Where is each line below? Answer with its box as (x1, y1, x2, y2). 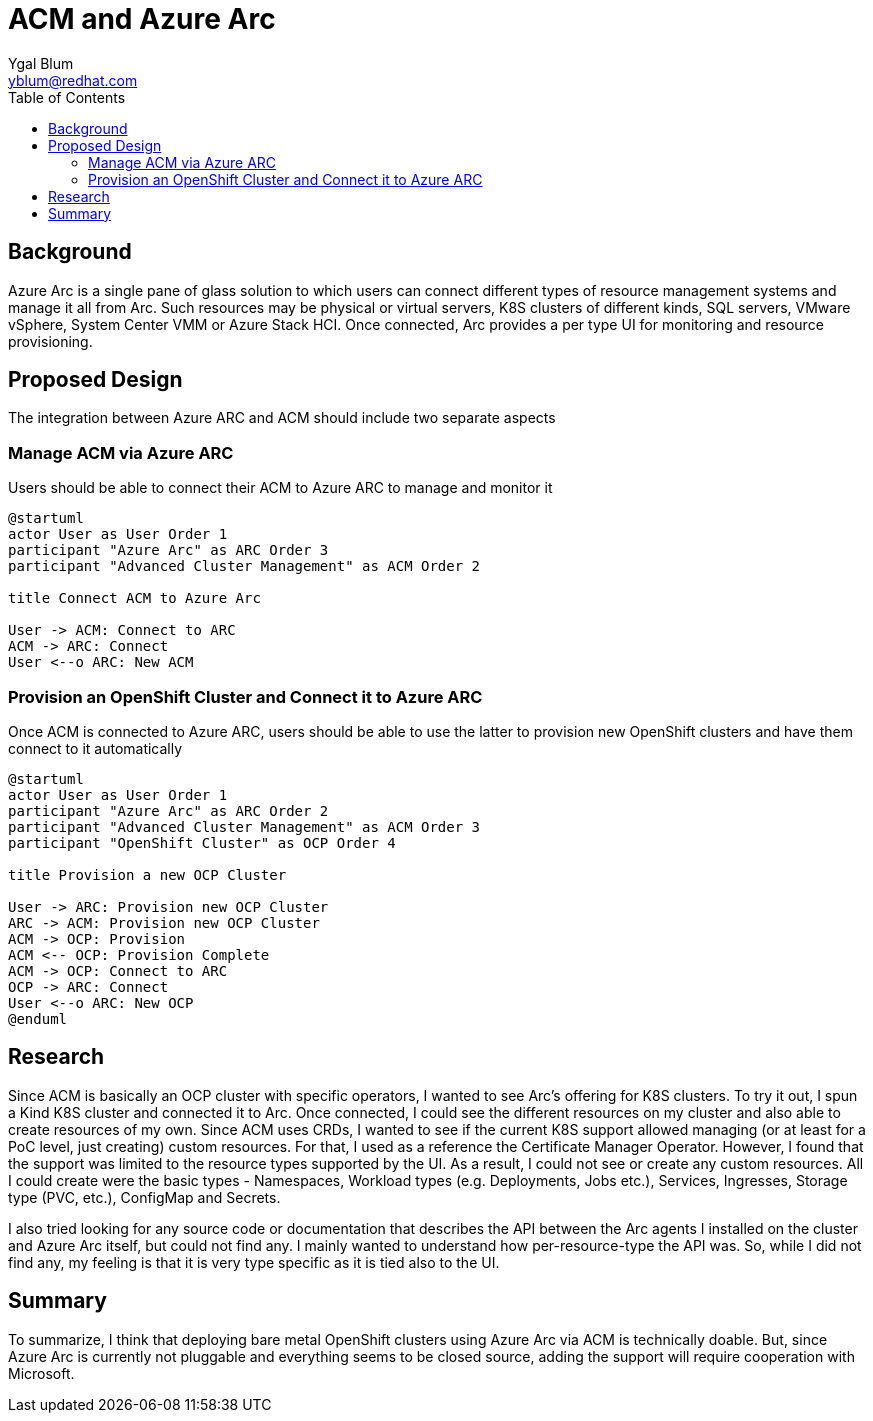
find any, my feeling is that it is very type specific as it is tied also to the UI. (8, 1253, 500, 1271)
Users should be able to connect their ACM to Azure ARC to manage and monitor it (8, 479, 553, 497)
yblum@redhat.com (8, 71, 138, 89)
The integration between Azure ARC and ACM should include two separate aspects (8, 409, 556, 427)
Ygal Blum (8, 54, 74, 72)
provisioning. (8, 332, 93, 350)
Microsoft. (8, 1364, 75, 1382)
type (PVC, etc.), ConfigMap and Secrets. (8, 1188, 281, 1206)
